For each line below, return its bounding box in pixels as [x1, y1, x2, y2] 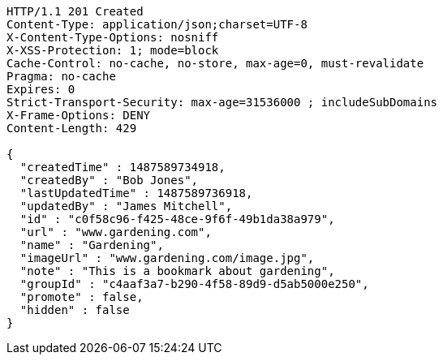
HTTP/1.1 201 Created [6, 5, 144, 18]
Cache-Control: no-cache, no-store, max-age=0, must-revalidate [6, 57, 424, 70]
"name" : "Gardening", [19, 239, 164, 251]
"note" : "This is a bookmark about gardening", [19, 264, 335, 277]
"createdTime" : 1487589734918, [19, 161, 226, 174]
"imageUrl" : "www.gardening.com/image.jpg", [19, 251, 315, 264]
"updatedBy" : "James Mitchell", [19, 200, 233, 213]
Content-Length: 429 [6, 122, 137, 135]
